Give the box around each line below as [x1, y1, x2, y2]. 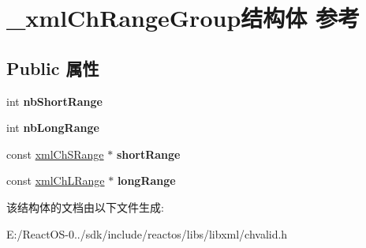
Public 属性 [6, 55, 99, 80]
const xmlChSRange [6, 145, 104, 162]
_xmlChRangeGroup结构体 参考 [6, 2, 360, 34]
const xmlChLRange [6, 172, 105, 189]
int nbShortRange [6, 92, 103, 109]
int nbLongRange [6, 119, 99, 136]
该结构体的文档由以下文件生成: [6, 198, 164, 215]
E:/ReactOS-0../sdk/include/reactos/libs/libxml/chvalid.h [6, 225, 288, 242]
